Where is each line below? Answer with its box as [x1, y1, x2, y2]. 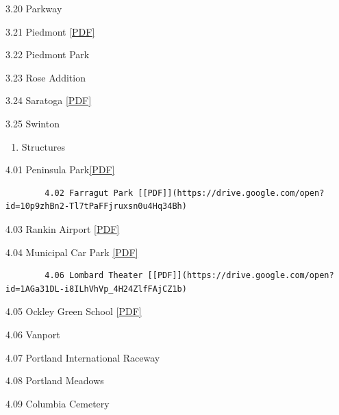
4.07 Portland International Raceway [5, 350, 160, 364]
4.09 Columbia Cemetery [5, 396, 110, 410]
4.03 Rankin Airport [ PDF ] [5, 221, 120, 236]
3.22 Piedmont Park [5, 47, 90, 62]
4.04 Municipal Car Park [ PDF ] [5, 244, 138, 259]
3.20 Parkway [5, 1, 62, 15]
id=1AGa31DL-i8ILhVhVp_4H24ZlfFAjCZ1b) [5, 284, 187, 294]
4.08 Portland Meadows [5, 373, 104, 388]
